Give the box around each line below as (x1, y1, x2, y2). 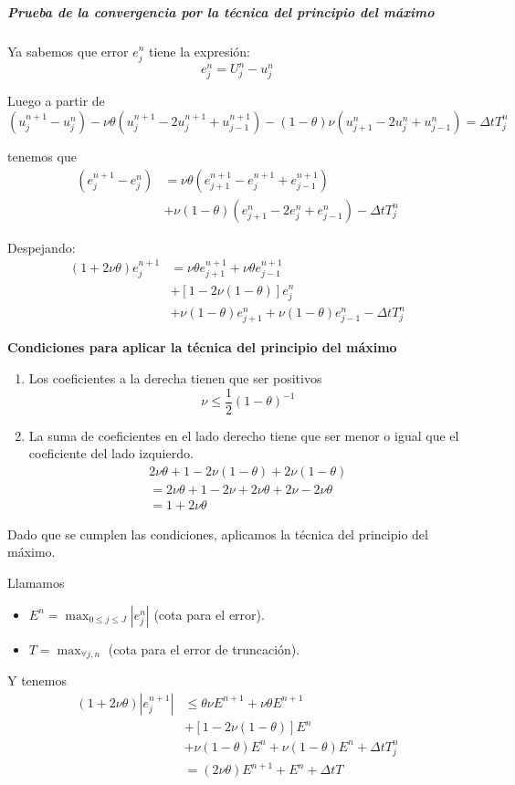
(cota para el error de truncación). (108, 639, 300, 658)
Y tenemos (7, 671, 68, 690)
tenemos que (7, 146, 77, 165)
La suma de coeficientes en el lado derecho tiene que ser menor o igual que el (28, 425, 459, 445)
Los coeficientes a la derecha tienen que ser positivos (28, 368, 322, 387)
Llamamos (7, 573, 65, 592)
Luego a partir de (7, 91, 105, 110)
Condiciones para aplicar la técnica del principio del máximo (7, 338, 397, 357)
